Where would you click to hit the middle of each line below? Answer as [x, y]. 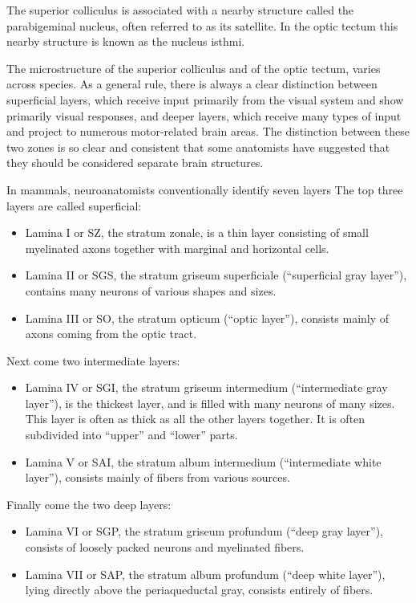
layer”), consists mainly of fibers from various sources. [158, 477]
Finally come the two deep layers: [89, 504]
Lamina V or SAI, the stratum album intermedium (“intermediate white [203, 461]
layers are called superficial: [74, 205]
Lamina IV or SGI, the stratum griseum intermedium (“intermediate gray [206, 387]
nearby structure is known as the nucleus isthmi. [126, 41]
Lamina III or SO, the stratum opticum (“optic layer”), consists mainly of [207, 318]
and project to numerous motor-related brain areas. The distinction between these [208, 131]
